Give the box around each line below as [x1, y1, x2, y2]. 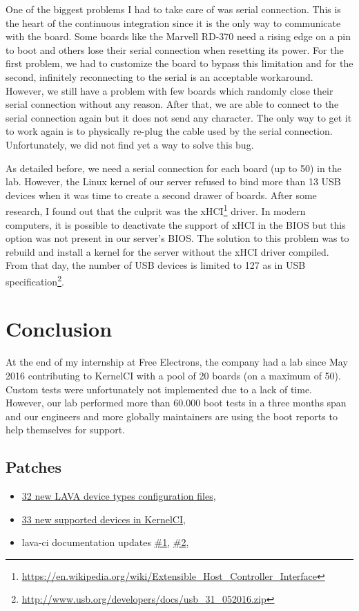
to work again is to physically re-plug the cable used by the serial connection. [6, 124, 333, 138]
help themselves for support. [6, 422, 125, 437]
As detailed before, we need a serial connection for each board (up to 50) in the [6, 160, 342, 175]
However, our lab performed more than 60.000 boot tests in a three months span [6, 395, 347, 410]
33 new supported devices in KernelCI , [21, 511, 186, 526]
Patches [6, 456, 62, 478]
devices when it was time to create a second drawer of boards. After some [6, 187, 317, 202]
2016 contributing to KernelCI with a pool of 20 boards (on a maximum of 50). [6, 368, 341, 382]
